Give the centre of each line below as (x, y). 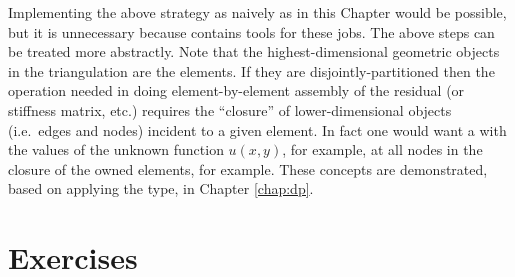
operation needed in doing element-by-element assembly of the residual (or (236, 90)
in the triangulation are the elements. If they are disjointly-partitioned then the (251, 70)
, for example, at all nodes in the (382, 149)
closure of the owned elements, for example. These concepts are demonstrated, (248, 168)
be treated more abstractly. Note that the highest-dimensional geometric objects (254, 51)
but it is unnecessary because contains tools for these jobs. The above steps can (251, 31)
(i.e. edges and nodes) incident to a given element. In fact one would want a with (257, 129)
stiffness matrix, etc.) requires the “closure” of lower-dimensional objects (230, 109)
